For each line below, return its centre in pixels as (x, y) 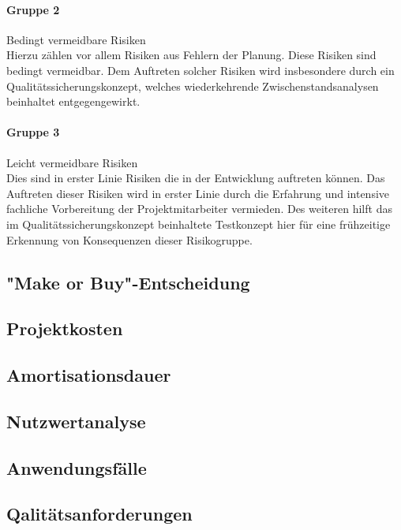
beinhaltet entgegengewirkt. (73, 101)
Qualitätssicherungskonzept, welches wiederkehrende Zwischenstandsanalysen (193, 86)
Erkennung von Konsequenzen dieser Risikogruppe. (129, 239)
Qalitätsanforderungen (99, 514)
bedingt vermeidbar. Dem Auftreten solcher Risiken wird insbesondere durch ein (200, 70)
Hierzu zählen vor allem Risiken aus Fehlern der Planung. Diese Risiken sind (191, 55)
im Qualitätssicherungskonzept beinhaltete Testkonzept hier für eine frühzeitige (199, 224)
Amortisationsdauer (89, 375)
